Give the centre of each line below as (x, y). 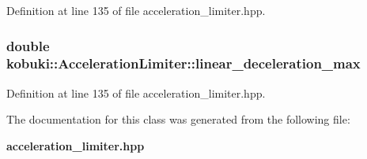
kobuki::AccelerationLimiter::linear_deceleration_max (183, 63)
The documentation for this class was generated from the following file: (178, 119)
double (28, 45)
